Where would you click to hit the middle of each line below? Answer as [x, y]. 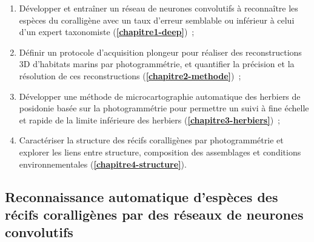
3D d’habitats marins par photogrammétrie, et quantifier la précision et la [157, 64]
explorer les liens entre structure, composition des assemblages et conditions [160, 152]
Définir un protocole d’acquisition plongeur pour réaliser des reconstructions [160, 52]
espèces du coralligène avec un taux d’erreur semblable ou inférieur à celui [157, 20]
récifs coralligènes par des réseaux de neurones [154, 214]
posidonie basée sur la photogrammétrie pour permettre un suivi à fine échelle [164, 108]
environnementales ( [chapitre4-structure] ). [103, 164]
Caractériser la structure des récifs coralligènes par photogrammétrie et [151, 140]
